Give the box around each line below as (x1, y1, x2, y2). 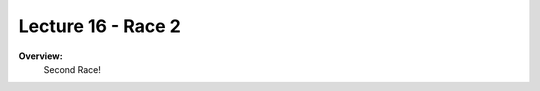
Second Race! (43, 63, 102, 75)
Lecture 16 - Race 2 (18, 15, 182, 37)
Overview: (18, 50, 64, 62)
